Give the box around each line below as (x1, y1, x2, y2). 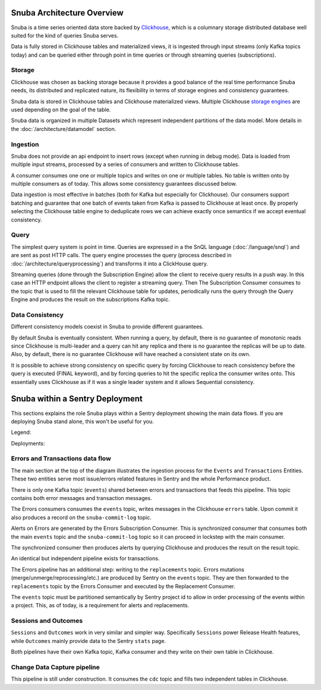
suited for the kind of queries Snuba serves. (11, 32, 119, 39)
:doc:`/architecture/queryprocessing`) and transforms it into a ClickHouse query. (11, 260, 208, 267)
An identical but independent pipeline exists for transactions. (11, 555, 160, 562)
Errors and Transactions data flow (11, 454, 111, 463)
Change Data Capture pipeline (11, 663, 100, 671)
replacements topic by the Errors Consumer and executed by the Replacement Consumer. (11, 582, 236, 589)
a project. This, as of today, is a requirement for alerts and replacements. (11, 602, 190, 609)
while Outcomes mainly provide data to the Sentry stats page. (11, 637, 166, 644)
